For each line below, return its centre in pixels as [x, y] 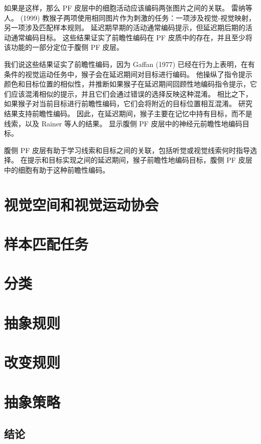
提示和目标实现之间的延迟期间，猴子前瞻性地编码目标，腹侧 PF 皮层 [140, 160]
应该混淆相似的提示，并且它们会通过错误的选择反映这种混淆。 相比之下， [132, 93]
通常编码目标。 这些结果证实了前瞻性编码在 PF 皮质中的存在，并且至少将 [132, 37]
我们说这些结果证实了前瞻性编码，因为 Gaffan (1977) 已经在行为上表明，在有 [129, 64]
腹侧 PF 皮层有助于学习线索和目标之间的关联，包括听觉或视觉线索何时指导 [127, 150]
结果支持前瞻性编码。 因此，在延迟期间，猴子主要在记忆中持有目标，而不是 [128, 113]
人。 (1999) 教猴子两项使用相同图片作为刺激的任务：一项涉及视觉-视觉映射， [130, 17]
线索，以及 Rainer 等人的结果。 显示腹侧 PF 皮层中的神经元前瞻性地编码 [123, 123]
